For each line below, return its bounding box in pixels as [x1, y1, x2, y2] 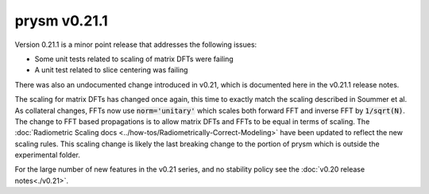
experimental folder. [14, 150, 81, 160]
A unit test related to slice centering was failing [34, 65, 188, 75]
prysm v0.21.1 [14, 12, 109, 29]
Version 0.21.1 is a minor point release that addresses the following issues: [14, 40, 257, 49]
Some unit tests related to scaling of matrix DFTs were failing [34, 54, 234, 64]
